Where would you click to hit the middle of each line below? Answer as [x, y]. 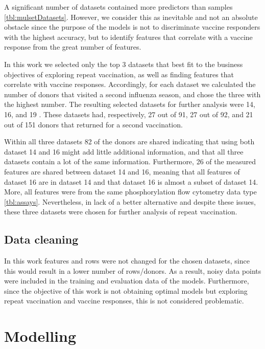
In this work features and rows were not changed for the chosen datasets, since [127, 261]
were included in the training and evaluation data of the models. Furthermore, [127, 281]
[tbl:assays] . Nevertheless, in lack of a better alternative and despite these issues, [130, 201]
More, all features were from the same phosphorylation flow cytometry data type [130, 192]
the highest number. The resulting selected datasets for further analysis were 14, [130, 104]
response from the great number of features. [73, 47]
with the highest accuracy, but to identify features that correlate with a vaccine [128, 37]
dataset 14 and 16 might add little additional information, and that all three [124, 151]
